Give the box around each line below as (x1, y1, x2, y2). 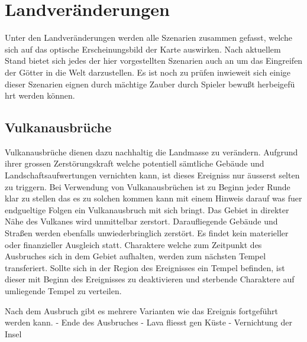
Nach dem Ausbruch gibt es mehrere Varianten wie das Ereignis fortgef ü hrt (5, 304, 279, 317)
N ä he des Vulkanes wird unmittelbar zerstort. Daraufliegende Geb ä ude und (5, 215, 278, 227)
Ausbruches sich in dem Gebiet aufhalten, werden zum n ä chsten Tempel (5, 250, 266, 262)
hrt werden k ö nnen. (5, 89, 75, 102)
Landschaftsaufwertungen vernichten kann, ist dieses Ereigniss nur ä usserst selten (5, 169, 300, 181)
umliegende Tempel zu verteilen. (5, 285, 122, 297)
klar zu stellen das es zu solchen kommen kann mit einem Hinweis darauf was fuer (5, 192, 302, 204)
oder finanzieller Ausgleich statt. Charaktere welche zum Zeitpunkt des (5, 238, 262, 250)
